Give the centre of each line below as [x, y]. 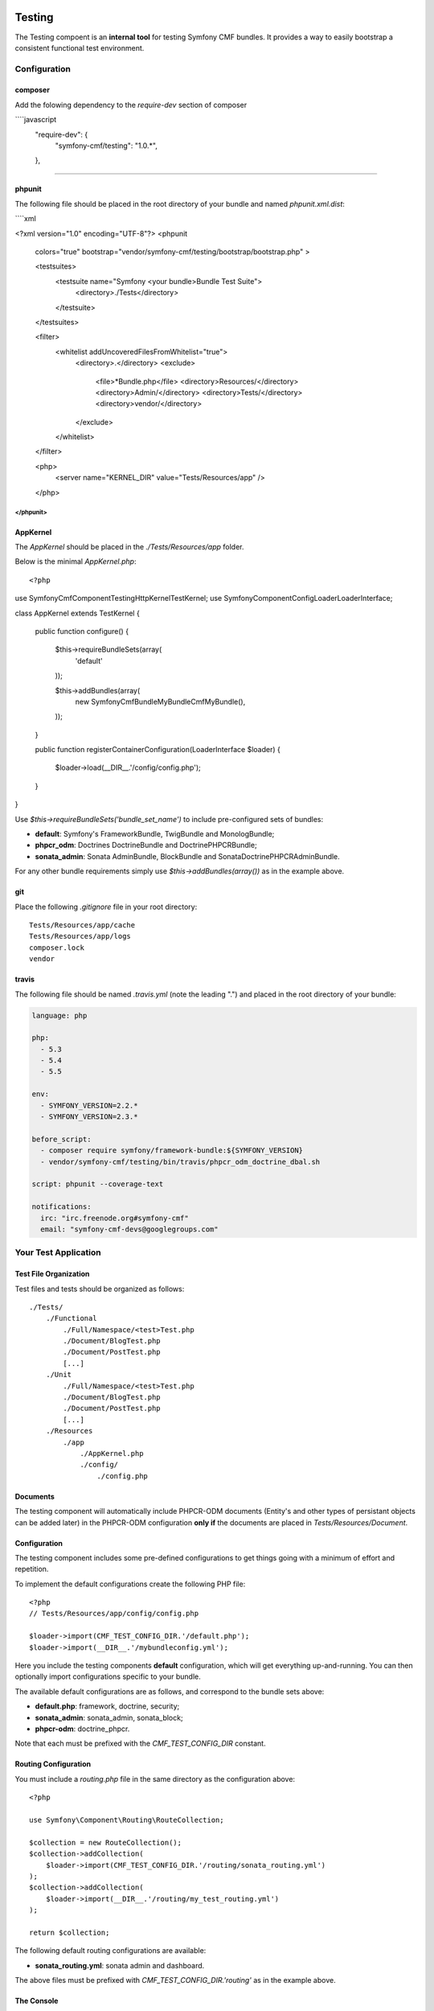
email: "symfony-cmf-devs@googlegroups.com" [129, 1229]
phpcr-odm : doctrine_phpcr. [82, 1729]
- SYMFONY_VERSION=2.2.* [89, 1105]
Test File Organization [52, 1274]
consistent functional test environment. [80, 47]
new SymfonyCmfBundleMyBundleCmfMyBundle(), [160, 701]
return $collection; [70, 1932]
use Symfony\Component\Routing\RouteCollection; [127, 1820]
